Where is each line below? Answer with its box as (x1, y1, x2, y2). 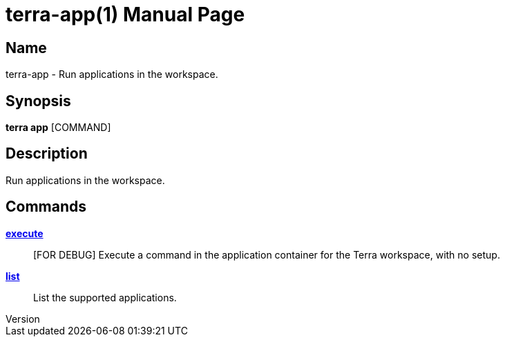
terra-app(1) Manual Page (6, 3, 245, 26)
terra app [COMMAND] (6, 121, 111, 134)
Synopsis (6, 92, 71, 110)
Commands (6, 198, 87, 216)
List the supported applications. (33, 291, 177, 303)
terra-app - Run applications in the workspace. (6, 68, 218, 81)
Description (6, 145, 88, 163)
